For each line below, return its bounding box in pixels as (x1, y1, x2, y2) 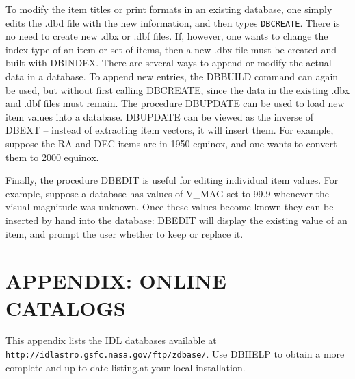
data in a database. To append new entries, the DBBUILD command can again (5, 69, 339, 84)
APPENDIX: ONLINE (5, 267, 226, 295)
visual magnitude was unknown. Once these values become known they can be (5, 199, 334, 214)
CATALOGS (5, 293, 126, 321)
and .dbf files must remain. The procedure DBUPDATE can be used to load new (5, 96, 345, 110)
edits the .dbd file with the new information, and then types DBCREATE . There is (5, 15, 340, 29)
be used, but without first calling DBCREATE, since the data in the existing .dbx (5, 82, 350, 97)
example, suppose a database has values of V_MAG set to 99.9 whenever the (5, 186, 330, 200)
